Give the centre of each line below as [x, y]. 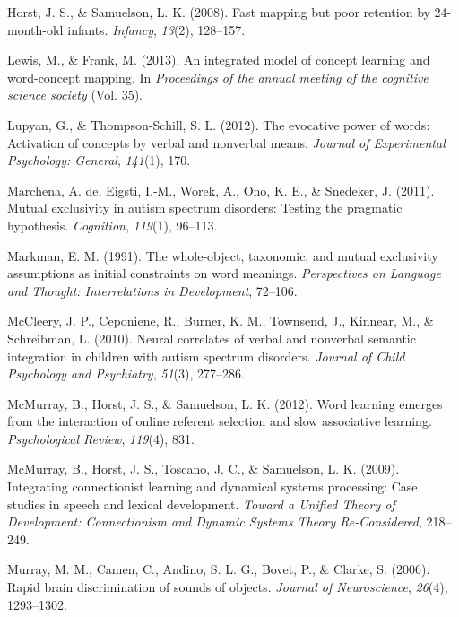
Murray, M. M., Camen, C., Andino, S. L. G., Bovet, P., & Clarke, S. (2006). [219, 569]
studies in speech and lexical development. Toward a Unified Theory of [201, 504]
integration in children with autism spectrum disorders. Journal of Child [206, 356]
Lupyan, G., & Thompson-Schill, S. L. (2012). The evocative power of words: [219, 124]
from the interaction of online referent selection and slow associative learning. [220, 421]
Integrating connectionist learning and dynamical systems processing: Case [212, 487]
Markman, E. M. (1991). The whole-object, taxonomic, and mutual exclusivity [223, 255]
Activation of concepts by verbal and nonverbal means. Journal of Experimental [226, 142]
